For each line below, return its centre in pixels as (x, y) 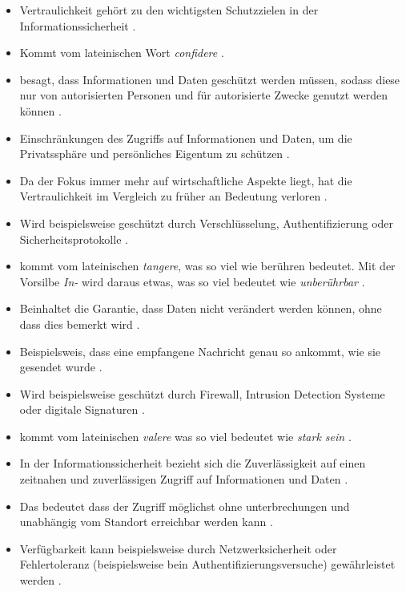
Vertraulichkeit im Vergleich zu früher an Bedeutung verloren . (173, 196)
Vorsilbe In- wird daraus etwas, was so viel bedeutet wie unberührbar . (192, 281)
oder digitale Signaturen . (82, 409)
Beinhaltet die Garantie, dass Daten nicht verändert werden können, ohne (201, 308)
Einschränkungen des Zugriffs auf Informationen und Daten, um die (186, 138)
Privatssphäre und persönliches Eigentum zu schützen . (155, 154)
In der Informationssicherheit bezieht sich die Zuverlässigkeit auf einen (193, 463)
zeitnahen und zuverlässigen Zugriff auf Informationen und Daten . (184, 479)
